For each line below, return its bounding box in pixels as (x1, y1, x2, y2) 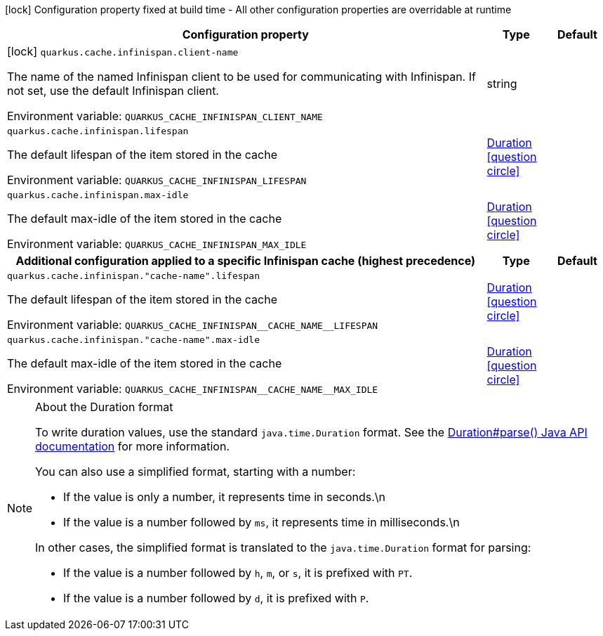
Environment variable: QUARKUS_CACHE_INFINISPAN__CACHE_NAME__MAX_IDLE (7, 382, 378, 396)
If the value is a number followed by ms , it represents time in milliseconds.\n (63, 515, 460, 529)
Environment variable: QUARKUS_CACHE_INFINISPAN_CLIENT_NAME (7, 109, 323, 123)
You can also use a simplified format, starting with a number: (35, 465, 356, 479)
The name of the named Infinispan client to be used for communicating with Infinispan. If (7, 70, 476, 84)
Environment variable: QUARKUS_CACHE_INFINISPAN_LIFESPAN (7, 173, 307, 187)
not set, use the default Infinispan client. (7, 84, 219, 98)
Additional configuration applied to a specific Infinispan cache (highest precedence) (15, 254, 476, 268)
